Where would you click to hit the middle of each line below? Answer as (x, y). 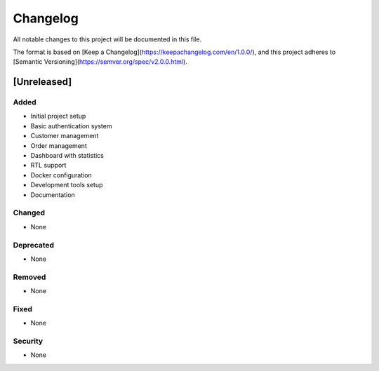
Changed (29, 213)
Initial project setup (58, 116)
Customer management (65, 136)
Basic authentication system (71, 126)
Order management (59, 146)
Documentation (53, 195)
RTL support (48, 166)
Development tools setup (67, 185)
